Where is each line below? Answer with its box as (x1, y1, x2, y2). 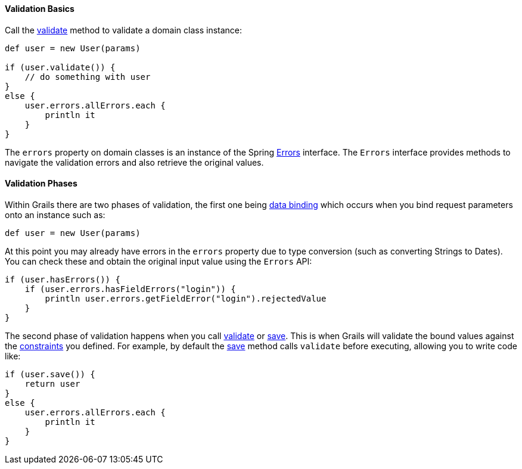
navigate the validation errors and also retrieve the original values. (5, 157, 264, 167)
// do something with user (24, 72, 151, 82)
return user (24, 378, 80, 389)
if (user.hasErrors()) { (5, 274, 120, 284)
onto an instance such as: (5, 209, 105, 220)
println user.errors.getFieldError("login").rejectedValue (45, 293, 327, 303)
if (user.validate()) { (5, 62, 116, 72)
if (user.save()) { (5, 369, 95, 379)
